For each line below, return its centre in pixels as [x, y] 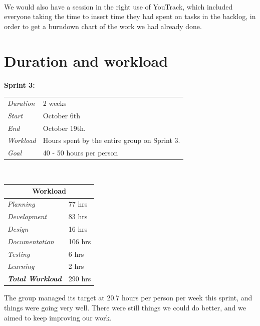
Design [18, 228]
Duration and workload [86, 60]
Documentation [31, 241]
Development [27, 216]
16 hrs [78, 228]
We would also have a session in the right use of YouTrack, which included [118, 6]
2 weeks [55, 103]
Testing [19, 254]
